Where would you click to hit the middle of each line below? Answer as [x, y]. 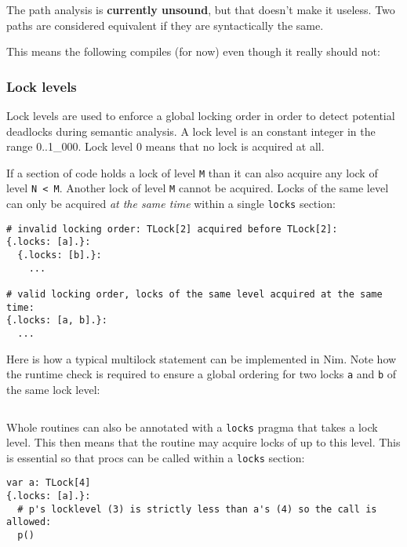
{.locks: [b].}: [60, 255]
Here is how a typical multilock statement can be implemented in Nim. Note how [202, 358]
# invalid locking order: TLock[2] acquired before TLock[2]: [172, 229]
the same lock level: [53, 389]
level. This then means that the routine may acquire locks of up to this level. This [203, 442]
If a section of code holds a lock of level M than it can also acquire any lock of [192, 172]
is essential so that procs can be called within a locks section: [156, 457]
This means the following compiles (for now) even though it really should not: [193, 51]
